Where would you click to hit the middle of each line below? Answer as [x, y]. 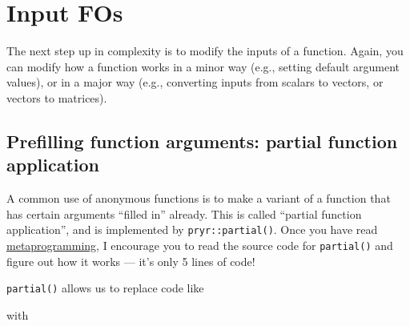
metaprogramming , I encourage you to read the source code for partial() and [200, 245]
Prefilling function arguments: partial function [202, 141]
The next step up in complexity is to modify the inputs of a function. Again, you [205, 51]
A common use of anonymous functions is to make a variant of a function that [199, 198]
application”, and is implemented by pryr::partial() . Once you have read [192, 229]
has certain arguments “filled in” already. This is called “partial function [184, 213]
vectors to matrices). [57, 97]
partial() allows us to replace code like [105, 288]
